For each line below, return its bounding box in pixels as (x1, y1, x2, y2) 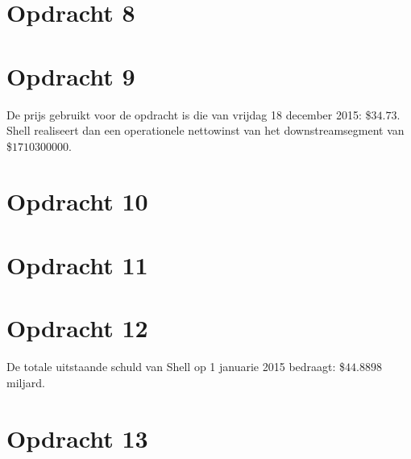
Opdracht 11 (6, 248, 148, 281)
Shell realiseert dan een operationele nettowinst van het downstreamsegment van (6, 122, 405, 139)
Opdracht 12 (6, 311, 148, 344)
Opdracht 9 (6, 59, 135, 92)
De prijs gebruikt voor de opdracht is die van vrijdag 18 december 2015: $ (6, 106, 372, 123)
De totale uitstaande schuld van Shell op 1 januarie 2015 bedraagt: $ (6, 358, 346, 375)
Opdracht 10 (6, 185, 148, 218)
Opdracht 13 (6, 421, 148, 454)
